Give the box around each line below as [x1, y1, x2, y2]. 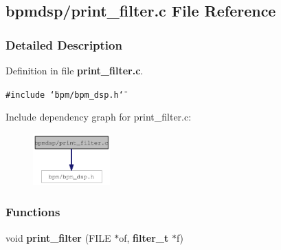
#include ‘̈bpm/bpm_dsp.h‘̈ [5, 90, 124, 100]
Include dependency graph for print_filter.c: [5, 110, 192, 124]
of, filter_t [119, 230, 169, 244]
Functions [5, 203, 60, 220]
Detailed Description [5, 36, 122, 53]
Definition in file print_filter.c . [5, 63, 144, 77]
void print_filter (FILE [5, 230, 111, 244]
